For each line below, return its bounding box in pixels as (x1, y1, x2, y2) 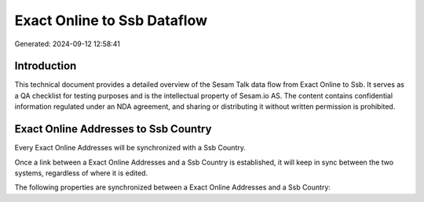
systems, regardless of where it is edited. (14, 168, 148, 178)
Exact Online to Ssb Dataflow (14, 12, 208, 29)
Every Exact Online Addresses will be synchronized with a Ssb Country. (14, 143, 247, 153)
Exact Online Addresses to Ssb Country (14, 122, 212, 136)
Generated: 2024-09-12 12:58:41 (14, 39, 121, 49)
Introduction (14, 60, 77, 73)
